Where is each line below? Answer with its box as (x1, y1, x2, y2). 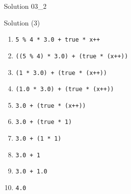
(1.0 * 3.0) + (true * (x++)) (15, 86, 114, 93)
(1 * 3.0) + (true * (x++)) (15, 69, 107, 76)
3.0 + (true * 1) (15, 119, 72, 126)
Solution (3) (4, 17, 40, 27)
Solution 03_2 (4, 1, 47, 11)
